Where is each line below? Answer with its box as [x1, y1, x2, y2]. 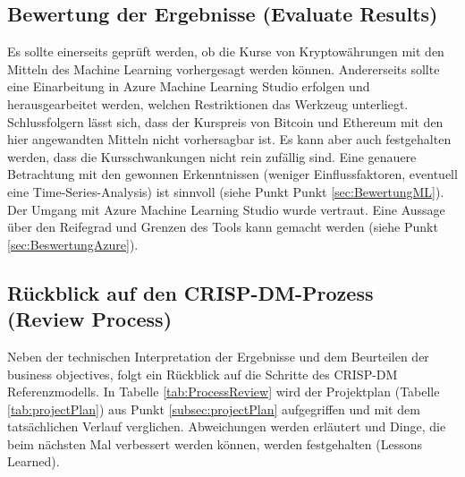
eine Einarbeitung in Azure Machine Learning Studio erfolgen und [7, 77, 370, 96]
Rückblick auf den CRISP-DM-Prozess [7, 278, 374, 306]
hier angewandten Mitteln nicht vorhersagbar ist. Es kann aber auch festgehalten [7, 130, 452, 149]
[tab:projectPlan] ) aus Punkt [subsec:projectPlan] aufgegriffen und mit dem [7, 399, 420, 418]
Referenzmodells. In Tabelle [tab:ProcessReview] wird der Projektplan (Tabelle [7, 382, 440, 401]
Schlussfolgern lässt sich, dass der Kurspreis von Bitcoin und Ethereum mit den [7, 112, 444, 131]
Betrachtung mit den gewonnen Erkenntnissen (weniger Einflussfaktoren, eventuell [7, 165, 458, 183]
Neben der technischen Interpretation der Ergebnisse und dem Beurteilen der [7, 346, 429, 365]
